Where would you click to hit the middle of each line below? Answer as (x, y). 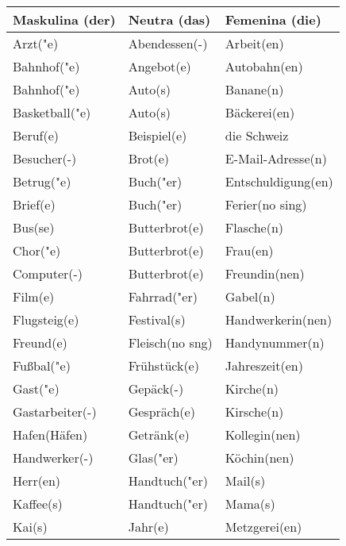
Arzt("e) (36, 43)
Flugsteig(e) (46, 319)
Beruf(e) (36, 135)
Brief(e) (34, 204)
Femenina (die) (273, 19)
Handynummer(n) (275, 342)
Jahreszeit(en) (264, 365)
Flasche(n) (254, 227)
